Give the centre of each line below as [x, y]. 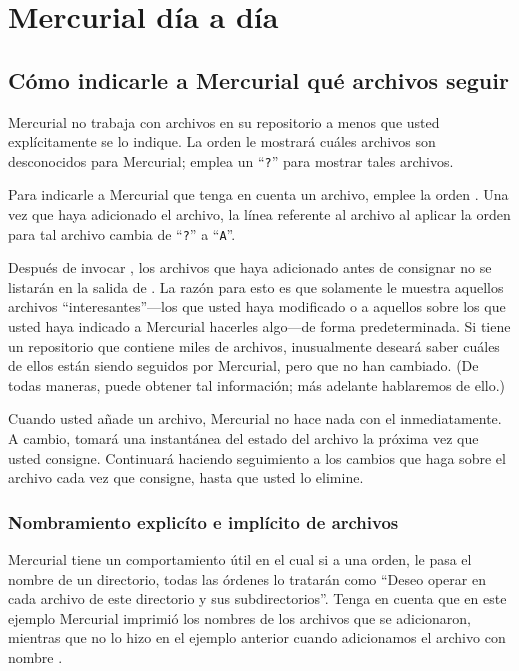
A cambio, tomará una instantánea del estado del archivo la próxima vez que [243, 438]
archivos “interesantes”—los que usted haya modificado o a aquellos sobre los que [257, 306]
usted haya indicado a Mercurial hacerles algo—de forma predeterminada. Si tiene [259, 326]
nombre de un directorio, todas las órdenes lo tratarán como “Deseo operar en [247, 578]
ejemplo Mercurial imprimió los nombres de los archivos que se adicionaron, [239, 617]
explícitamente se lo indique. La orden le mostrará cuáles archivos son [222, 141]
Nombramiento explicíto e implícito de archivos [203, 521]
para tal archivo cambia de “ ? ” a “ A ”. [122, 233]
